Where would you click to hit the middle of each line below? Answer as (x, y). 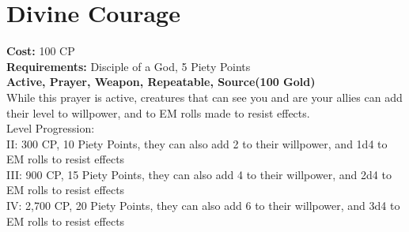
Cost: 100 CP (41, 51)
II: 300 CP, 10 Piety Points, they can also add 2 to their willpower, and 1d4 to (197, 143)
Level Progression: (51, 128)
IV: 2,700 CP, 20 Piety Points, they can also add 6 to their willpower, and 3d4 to (203, 206)
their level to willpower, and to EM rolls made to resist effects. (158, 112)
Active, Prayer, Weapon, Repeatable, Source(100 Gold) (161, 82)
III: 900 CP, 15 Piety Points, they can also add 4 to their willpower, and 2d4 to (199, 174)
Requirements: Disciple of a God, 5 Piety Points (129, 66)
